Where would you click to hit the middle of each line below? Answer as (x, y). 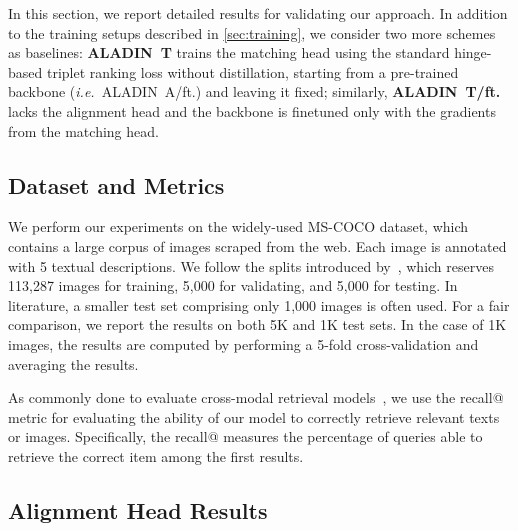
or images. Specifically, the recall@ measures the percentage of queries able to (245, 436)
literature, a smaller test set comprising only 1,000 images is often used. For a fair (259, 304)
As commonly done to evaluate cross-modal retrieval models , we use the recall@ (256, 397)
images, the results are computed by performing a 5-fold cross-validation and (243, 343)
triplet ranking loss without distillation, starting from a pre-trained (252, 71)
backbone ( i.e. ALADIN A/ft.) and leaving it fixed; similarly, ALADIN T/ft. (254, 91)
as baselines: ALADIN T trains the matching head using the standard (229, 52)
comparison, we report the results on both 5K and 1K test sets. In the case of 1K (257, 324)
